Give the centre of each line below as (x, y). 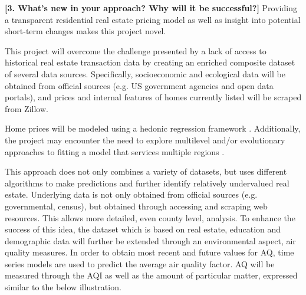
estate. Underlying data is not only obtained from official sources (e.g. (131, 194)
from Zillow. (27, 108)
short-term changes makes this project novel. (85, 31)
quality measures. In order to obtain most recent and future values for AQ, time (149, 252)
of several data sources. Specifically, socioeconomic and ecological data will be (145, 73)
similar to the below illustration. (63, 287)
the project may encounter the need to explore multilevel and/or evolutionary (145, 140)
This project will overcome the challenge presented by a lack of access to (136, 50)
